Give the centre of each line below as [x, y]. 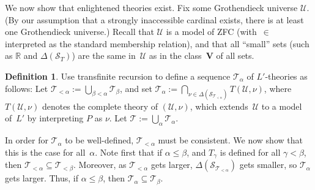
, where [278, 88]
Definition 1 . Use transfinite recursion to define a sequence [118, 76]
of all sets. [235, 55]
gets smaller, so [268, 165]
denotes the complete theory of [100, 106]
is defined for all [250, 152]
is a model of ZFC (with [211, 32]
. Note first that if [129, 152]
